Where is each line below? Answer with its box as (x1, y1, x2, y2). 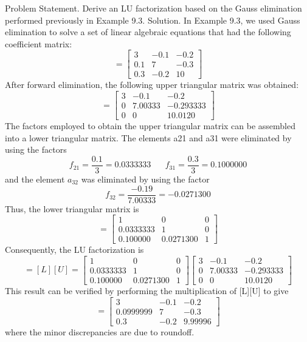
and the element (5, 173, 65, 185)
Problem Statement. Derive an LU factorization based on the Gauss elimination (5, 2, 302, 14)
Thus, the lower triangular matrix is (5, 202, 139, 215)
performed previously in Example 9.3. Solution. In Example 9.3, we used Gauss (5, 13, 300, 26)
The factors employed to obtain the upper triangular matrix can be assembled (5, 119, 295, 132)
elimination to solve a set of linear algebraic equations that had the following (5, 25, 291, 38)
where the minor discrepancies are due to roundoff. (5, 325, 195, 338)
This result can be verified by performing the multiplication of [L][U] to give (5, 284, 289, 297)
